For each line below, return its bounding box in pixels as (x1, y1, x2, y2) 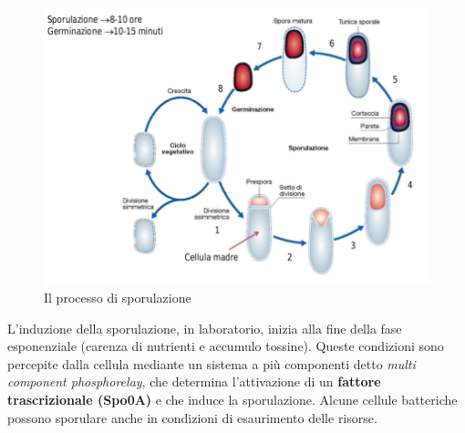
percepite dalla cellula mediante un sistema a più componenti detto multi (7, 354, 416, 373)
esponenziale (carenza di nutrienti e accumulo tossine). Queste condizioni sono (7, 336, 444, 356)
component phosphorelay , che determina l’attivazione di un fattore (7, 372, 381, 391)
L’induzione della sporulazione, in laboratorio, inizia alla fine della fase (7, 318, 402, 337)
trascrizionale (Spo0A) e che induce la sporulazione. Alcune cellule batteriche (7, 389, 458, 408)
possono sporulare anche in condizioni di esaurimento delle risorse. (7, 407, 377, 427)
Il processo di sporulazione (44, 287, 191, 306)
